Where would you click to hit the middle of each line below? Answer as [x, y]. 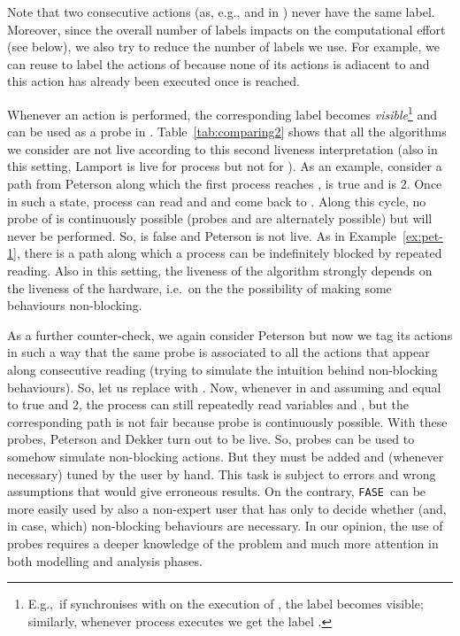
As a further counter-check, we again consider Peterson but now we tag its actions [230, 334]
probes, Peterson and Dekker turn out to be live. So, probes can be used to [211, 439]
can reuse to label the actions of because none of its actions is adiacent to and [218, 63]
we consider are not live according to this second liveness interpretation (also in [222, 148]
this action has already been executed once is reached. [153, 81]
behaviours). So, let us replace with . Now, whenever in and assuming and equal [224, 387]
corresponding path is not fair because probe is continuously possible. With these [227, 421]
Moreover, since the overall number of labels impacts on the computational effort [226, 29]
